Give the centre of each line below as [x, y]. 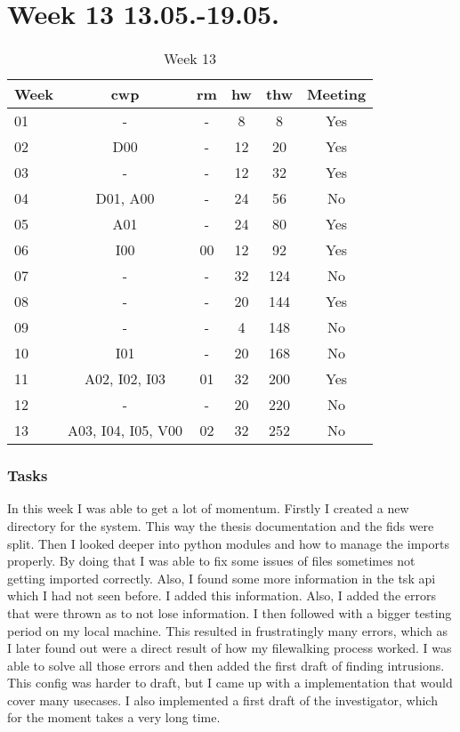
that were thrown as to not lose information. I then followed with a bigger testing [230, 612]
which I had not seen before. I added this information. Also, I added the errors [222, 595]
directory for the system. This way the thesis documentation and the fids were [221, 525]
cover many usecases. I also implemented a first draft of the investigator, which [222, 700]
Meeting [337, 94]
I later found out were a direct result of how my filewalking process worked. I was [230, 648]
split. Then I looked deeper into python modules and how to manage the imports [228, 543]
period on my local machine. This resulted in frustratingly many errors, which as [227, 630]
